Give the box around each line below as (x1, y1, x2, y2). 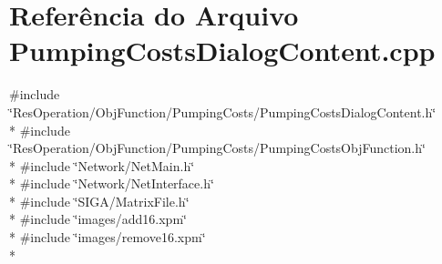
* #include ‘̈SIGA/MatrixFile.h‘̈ (9, 191, 190, 210)
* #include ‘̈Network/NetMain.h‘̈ (9, 156, 195, 175)
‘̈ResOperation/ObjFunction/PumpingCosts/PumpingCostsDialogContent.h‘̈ (9, 102, 437, 121)
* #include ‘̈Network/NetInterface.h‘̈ (9, 174, 214, 193)
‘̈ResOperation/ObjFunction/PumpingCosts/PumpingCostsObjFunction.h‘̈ (9, 138, 426, 157)
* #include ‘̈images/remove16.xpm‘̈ (9, 228, 206, 247)
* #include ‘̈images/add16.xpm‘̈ (9, 209, 187, 228)
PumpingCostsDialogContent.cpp (9, 32, 436, 69)
